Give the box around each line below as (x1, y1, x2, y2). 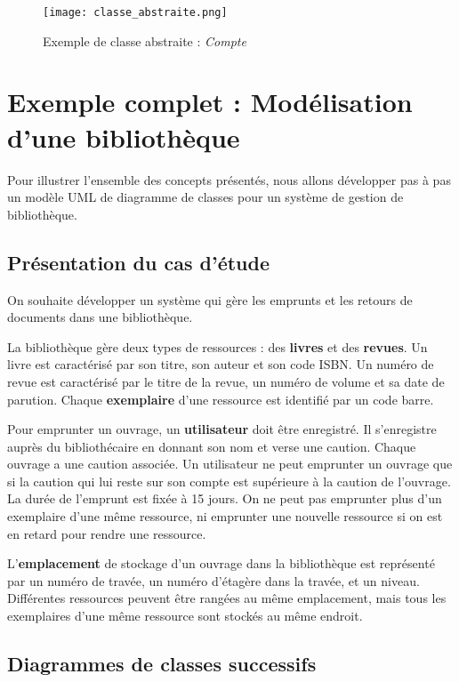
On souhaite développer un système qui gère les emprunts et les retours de (7, 290, 413, 309)
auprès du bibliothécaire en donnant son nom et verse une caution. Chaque (7, 437, 416, 455)
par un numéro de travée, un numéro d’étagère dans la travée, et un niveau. (7, 571, 420, 590)
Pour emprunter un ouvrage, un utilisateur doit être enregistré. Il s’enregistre (7, 420, 437, 438)
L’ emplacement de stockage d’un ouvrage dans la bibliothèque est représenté (7, 554, 435, 573)
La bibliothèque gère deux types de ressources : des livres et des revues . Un (7, 337, 428, 356)
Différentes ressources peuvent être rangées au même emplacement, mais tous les (7, 589, 447, 607)
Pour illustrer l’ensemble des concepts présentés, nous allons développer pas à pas (7, 170, 451, 189)
